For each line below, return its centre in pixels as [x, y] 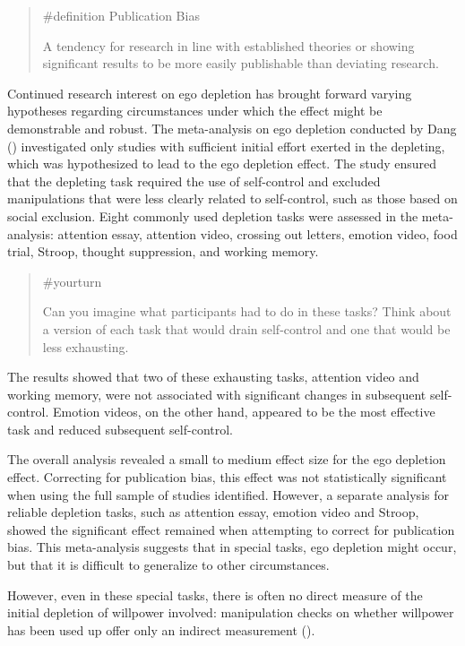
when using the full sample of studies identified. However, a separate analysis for [228, 494]
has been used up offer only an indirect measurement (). [161, 629]
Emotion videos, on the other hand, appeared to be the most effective [244, 412]
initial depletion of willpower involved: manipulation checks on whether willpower [231, 612]
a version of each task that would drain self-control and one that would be [246, 328]
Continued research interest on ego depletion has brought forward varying [210, 93]
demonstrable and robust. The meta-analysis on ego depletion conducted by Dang [232, 128]
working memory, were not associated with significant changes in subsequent [217, 394]
